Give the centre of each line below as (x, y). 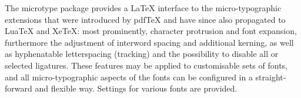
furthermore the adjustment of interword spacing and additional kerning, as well (149, 42)
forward (19, 88)
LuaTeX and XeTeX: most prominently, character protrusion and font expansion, (151, 31)
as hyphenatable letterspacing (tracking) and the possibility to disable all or (142, 54)
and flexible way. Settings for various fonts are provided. (136, 88)
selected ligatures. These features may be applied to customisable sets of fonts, (146, 65)
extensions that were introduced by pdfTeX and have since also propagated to (145, 19)
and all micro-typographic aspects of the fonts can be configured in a (129, 77)
